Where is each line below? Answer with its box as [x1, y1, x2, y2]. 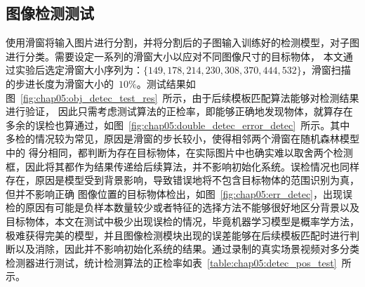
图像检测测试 [6, 2, 94, 24]
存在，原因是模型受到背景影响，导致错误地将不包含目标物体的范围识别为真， [6, 173, 359, 187]
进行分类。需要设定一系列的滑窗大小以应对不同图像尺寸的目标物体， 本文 [6, 48, 343, 63]
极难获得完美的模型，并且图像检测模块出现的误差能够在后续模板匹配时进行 [6, 227, 350, 242]
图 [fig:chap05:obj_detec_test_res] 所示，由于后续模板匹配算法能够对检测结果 [6, 90, 359, 105]
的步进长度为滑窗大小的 [6, 76, 114, 91]
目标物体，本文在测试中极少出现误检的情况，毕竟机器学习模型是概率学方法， [6, 213, 359, 228]
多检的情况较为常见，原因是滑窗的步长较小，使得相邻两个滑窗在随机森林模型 [6, 131, 359, 146]
